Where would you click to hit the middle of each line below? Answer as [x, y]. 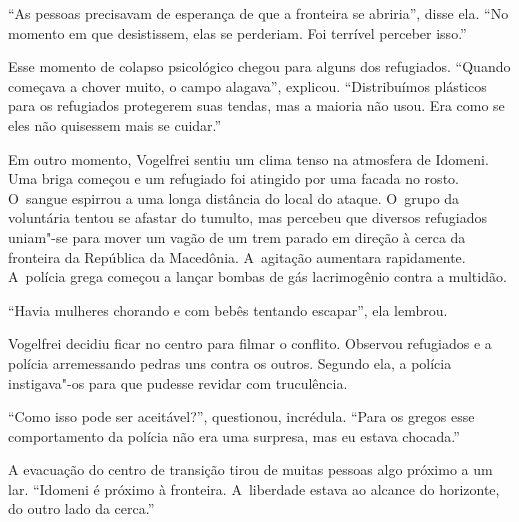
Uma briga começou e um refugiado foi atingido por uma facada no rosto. [233, 178]
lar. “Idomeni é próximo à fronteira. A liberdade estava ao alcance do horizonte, [254, 488]
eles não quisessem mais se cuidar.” [115, 124]
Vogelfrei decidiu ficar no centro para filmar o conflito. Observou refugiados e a [250, 343]
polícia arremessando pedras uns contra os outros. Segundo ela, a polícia [230, 362]
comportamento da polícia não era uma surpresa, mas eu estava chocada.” [234, 435]
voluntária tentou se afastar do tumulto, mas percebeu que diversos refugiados [247, 217]
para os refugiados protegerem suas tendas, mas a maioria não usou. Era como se [256, 105]
